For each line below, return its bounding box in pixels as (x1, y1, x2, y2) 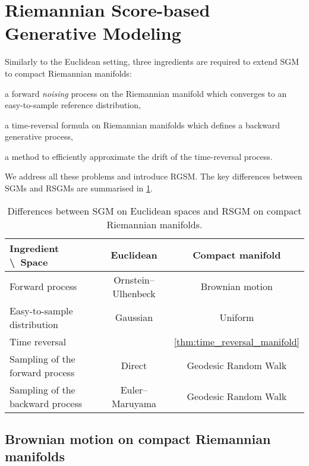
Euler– (120, 382, 148, 396)
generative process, (5, 130, 73, 143)
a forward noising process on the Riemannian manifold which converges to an (5, 87, 287, 99)
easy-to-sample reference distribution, (5, 99, 141, 111)
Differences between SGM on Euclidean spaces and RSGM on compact (7, 203, 302, 218)
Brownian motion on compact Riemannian (5, 430, 271, 448)
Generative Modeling (5, 21, 181, 45)
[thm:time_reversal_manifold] (174, 334, 299, 348)
